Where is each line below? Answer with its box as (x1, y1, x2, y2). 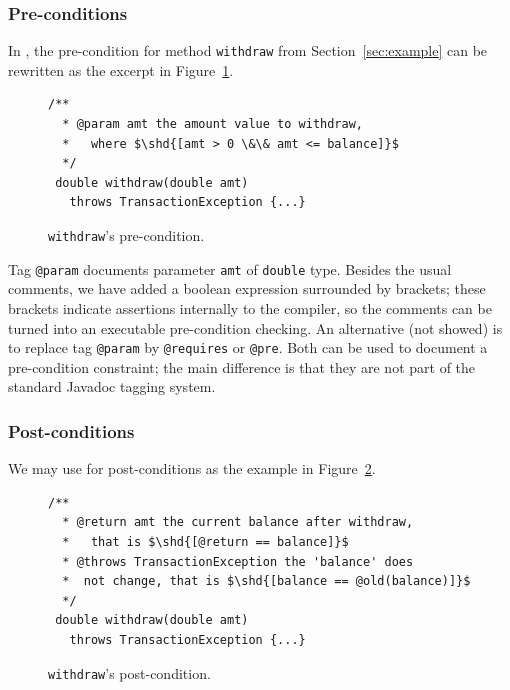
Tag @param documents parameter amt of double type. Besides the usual (8, 258, 452, 279)
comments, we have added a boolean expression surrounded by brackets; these (8, 278, 486, 299)
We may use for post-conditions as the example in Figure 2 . (8, 458, 376, 479)
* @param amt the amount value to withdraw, (62, 117, 363, 132)
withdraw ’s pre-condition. (48, 225, 205, 246)
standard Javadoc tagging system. (8, 376, 216, 397)
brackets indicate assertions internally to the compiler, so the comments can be (8, 297, 492, 318)
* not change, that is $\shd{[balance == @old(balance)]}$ (62, 574, 471, 589)
